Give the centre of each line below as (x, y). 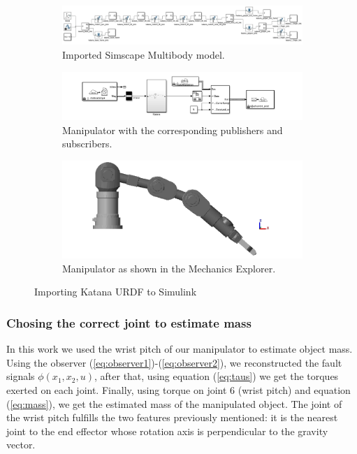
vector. (21, 445)
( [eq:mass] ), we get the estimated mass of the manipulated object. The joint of (174, 403)
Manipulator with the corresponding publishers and (173, 130)
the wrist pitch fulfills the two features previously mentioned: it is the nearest (172, 417)
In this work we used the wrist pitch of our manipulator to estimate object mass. (180, 349)
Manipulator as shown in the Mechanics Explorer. (169, 268)
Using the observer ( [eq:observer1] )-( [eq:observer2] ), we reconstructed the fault (174, 362)
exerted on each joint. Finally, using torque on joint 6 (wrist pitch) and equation (178, 390)
